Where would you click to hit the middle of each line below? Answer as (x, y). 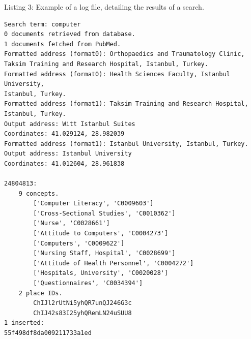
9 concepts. (39, 193)
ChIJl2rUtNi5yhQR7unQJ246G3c (82, 303)
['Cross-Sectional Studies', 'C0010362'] (104, 213)
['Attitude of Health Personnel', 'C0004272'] (114, 263)
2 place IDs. (40, 293)
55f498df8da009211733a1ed (48, 333)
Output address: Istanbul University (68, 154)
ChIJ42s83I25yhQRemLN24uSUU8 (82, 313)
